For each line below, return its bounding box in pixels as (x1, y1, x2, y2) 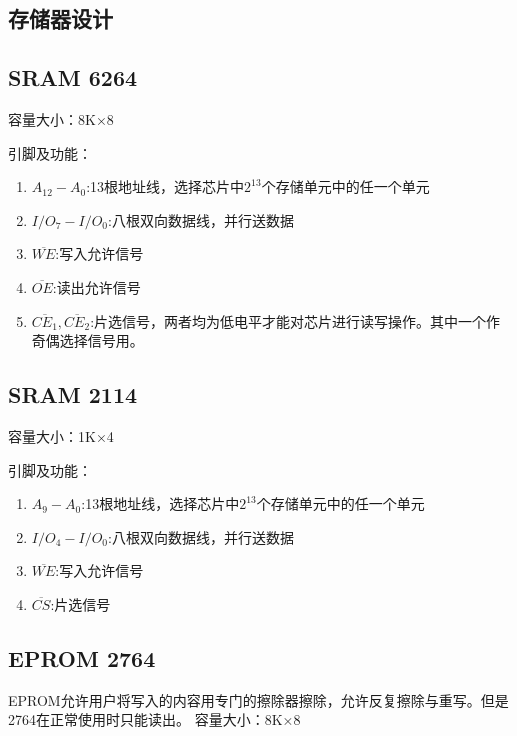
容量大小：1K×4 (8, 425, 114, 446)
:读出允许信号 (52, 276, 141, 297)
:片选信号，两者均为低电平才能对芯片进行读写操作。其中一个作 (90, 310, 501, 331)
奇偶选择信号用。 (31, 330, 144, 351)
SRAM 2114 (8, 379, 138, 410)
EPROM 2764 (8, 642, 156, 673)
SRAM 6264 (8, 62, 138, 93)
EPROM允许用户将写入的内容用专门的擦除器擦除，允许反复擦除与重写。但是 (8, 689, 509, 710)
